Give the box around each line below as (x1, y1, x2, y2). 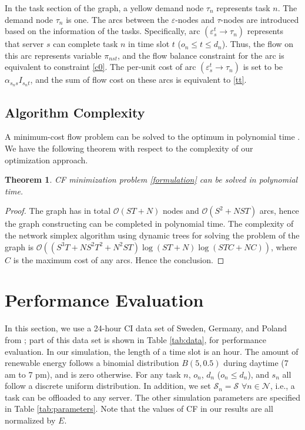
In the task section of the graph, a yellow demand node (5, 2, 204, 14)
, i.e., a (270, 379, 295, 392)
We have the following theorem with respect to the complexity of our (5, 142, 253, 154)
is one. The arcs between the (66, 13, 169, 25)
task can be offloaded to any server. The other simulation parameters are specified (5, 391, 301, 403)
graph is (5, 240, 34, 253)
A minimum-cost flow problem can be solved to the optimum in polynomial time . (5, 130, 300, 143)
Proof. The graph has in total (5, 204, 111, 217)
